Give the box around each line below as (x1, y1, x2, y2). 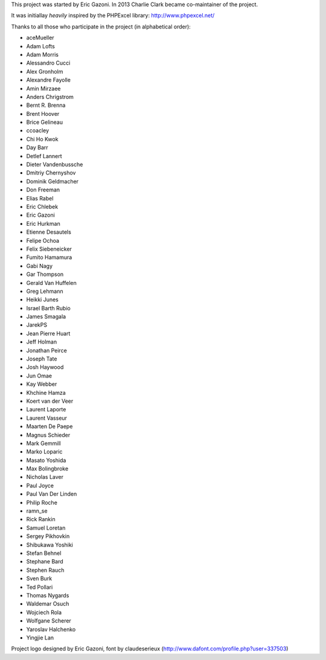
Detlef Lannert (26, 152, 63, 159)
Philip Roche (26, 499, 57, 506)
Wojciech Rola (26, 609, 62, 616)
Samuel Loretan (26, 524, 66, 531)
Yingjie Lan (26, 634, 54, 641)
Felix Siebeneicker (26, 245, 72, 252)
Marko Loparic (26, 448, 63, 455)
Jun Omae (26, 372, 53, 379)
